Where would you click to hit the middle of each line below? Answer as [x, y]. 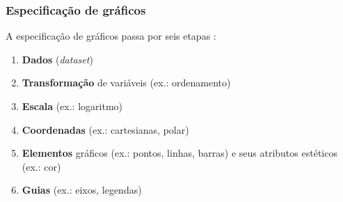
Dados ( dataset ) [57, 59]
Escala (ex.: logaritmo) [72, 106]
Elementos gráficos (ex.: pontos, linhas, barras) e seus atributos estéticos [180, 153]
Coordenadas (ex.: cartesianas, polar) [105, 129]
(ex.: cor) [41, 166]
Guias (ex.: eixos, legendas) [82, 190]
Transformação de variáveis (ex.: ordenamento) [126, 83]
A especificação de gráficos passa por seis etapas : [111, 36]
